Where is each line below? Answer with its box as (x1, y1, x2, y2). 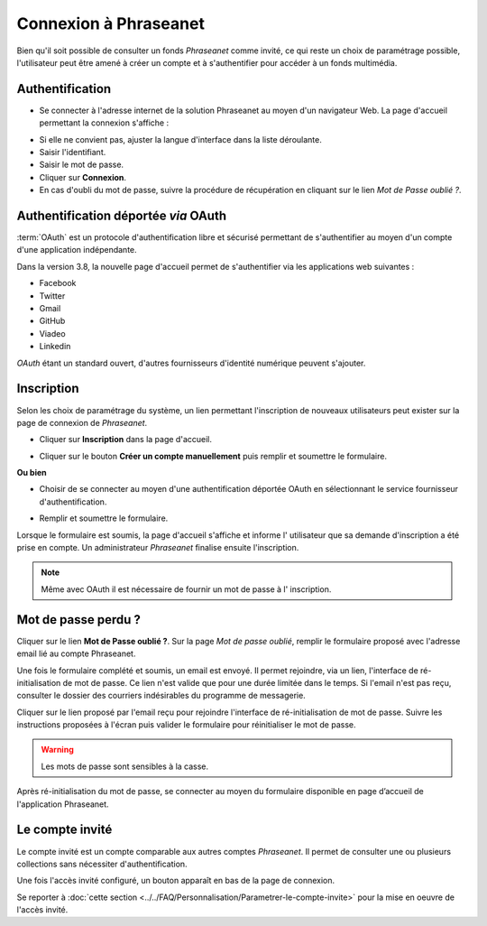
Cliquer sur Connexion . (39, 171, 126, 182)
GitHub (39, 316, 66, 327)
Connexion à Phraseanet (16, 14, 205, 33)
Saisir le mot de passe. (39, 159, 124, 171)
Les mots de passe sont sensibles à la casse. (41, 761, 209, 772)
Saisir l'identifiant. (39, 147, 106, 158)
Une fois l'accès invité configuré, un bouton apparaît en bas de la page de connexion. (16, 875, 335, 886)
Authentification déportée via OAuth (16, 208, 227, 223)
